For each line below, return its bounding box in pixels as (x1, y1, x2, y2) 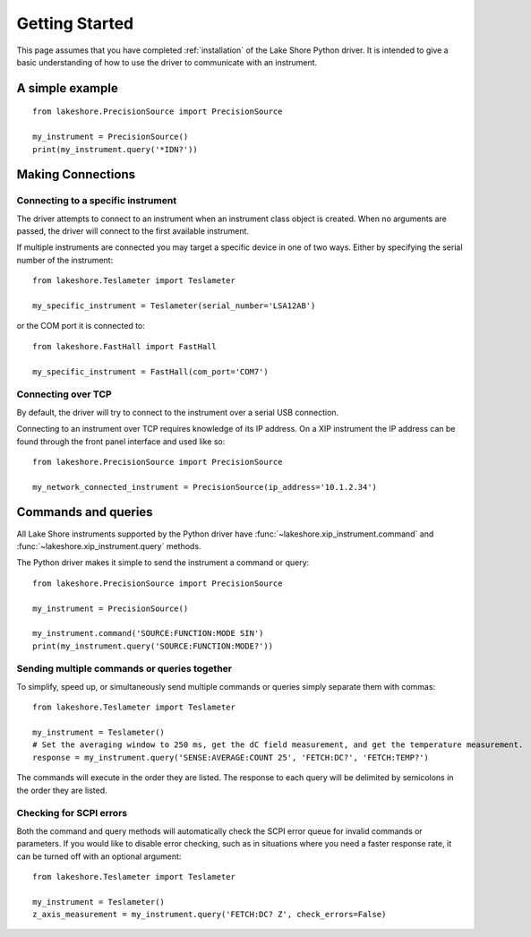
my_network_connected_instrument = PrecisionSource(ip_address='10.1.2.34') (32, 482, 378, 492)
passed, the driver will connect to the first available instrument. (16, 226, 250, 236)
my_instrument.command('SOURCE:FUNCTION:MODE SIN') (32, 628, 264, 639)
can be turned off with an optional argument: (16, 851, 182, 862)
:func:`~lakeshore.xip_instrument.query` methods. (16, 540, 201, 551)
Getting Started (16, 13, 134, 33)
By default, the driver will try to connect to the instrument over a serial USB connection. (16, 407, 339, 417)
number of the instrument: (16, 254, 114, 265)
